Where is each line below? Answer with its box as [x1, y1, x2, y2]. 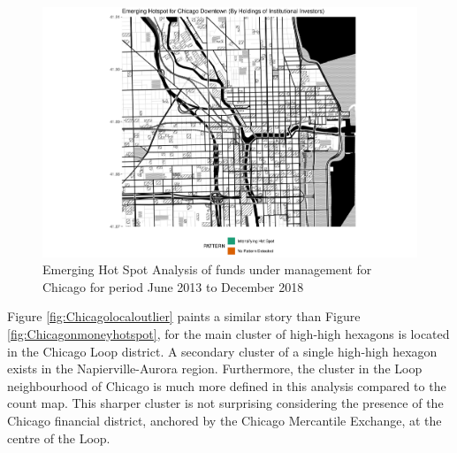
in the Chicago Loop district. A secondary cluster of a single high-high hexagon [7, 342, 438, 360]
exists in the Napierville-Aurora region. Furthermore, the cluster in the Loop [7, 359, 423, 378]
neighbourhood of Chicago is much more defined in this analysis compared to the [7, 376, 446, 395]
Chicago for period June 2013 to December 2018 [42, 277, 304, 296]
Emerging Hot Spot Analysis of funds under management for [42, 260, 372, 279]
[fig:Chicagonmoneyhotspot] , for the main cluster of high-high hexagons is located [7, 325, 450, 343]
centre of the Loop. [7, 428, 110, 447]
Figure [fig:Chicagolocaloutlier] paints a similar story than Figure [7, 307, 361, 326]
